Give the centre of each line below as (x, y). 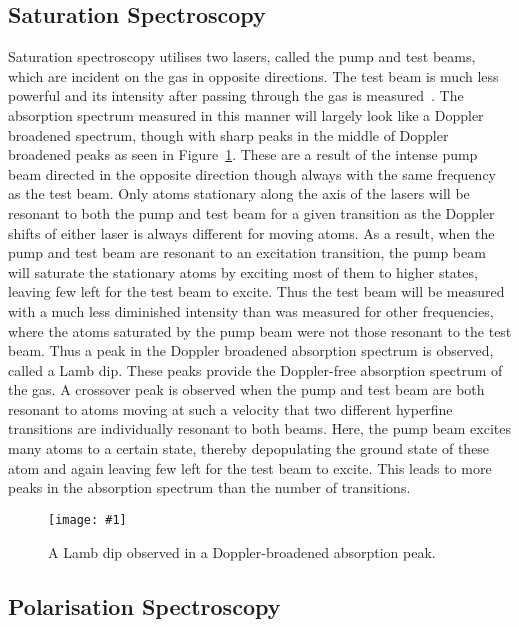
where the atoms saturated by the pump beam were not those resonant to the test (260, 330)
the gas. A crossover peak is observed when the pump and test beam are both (246, 389)
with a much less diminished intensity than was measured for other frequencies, (251, 310)
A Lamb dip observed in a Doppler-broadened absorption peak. (242, 551)
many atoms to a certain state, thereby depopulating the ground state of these (249, 448)
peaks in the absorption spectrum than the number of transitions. (209, 487)
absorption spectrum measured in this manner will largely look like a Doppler (246, 114)
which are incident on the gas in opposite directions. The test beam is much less (253, 75)
